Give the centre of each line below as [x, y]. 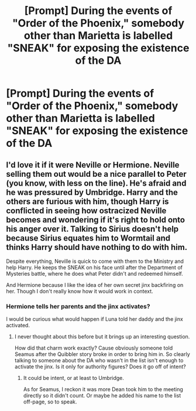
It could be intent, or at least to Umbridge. [74, 378]
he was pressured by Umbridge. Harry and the [92, 192]
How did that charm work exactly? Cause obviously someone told [94, 348]
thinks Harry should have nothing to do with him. [97, 247]
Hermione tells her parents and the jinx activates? [78, 306]
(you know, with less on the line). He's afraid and [96, 183]
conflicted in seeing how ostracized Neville [86, 210]
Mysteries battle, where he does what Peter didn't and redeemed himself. [94, 274]
